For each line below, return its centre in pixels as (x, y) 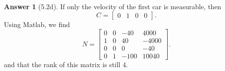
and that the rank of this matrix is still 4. (66, 64)
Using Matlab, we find (37, 24)
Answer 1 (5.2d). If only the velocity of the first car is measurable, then (113, 6)
